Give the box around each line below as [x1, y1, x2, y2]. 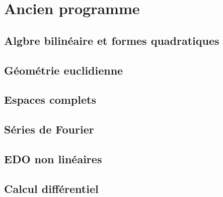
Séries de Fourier [4, 121, 94, 137]
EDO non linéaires [4, 151, 102, 166]
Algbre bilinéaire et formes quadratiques [4, 32, 219, 48]
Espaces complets [4, 92, 96, 107]
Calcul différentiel [4, 180, 99, 196]
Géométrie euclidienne [4, 62, 123, 78]
